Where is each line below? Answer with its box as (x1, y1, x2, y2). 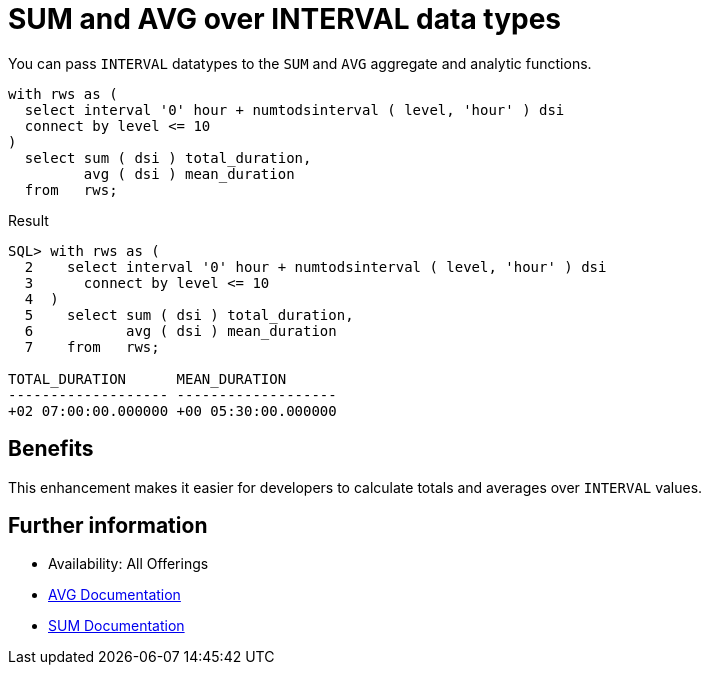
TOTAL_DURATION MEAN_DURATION (8, 370, 287, 387)
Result (8, 211, 49, 229)
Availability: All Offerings (48, 555, 209, 573)
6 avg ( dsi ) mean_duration (24, 322, 337, 339)
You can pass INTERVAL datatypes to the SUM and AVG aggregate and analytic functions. (8, 54, 592, 72)
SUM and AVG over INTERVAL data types (8, 2, 562, 36)
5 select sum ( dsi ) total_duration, (24, 306, 354, 323)
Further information (8, 513, 208, 539)
